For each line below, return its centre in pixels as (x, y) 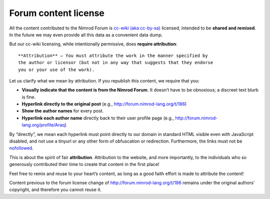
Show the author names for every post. (63, 111)
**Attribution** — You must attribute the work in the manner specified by (113, 55)
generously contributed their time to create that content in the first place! (84, 164)
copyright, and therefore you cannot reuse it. (55, 189)
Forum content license (57, 13)
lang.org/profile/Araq (43, 125)
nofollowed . (21, 148)
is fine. (29, 97)
